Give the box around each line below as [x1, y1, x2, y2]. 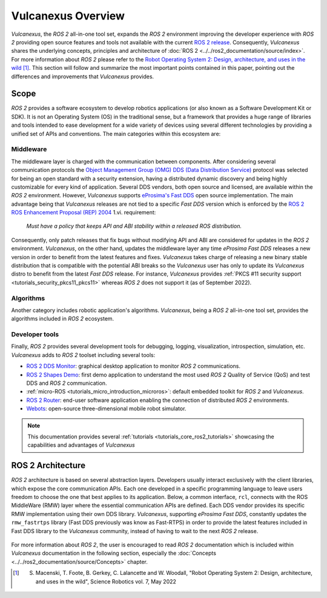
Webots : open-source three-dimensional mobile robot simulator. [26, 405, 187, 412]
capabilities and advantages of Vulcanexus [27, 441, 136, 449]
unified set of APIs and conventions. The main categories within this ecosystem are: [11, 130, 221, 137]
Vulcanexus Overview [11, 9, 125, 22]
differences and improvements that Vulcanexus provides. [11, 73, 154, 80]
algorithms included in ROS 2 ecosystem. [11, 315, 114, 322]
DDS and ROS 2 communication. [26, 379, 107, 387]
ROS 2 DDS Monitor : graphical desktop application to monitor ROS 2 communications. [26, 362, 241, 370]
